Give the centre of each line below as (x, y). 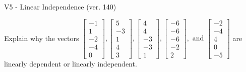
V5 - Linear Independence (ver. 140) (60, 6)
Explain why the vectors (42, 38)
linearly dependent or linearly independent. (71, 63)
